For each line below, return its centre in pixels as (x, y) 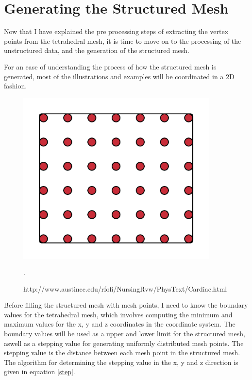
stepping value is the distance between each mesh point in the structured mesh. (122, 353)
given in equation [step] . (40, 371)
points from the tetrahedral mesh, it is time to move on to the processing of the (123, 41)
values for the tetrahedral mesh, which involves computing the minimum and (118, 314)
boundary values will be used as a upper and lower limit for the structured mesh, (125, 334)
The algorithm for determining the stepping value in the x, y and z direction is (121, 362)
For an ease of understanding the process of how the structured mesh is (110, 66)
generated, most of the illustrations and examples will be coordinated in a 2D (119, 76)
